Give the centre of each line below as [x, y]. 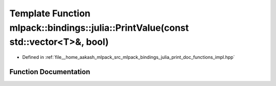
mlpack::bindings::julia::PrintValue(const [99, 28]
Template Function [50, 13]
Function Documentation [50, 72]
